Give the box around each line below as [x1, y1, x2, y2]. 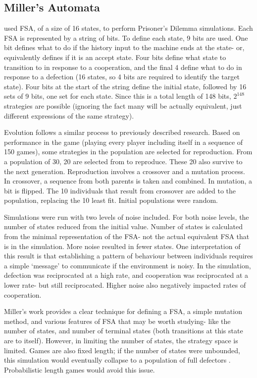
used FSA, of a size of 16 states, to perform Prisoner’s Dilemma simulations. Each [4, 23, 253, 33]
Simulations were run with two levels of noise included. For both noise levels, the [4, 211, 249, 222]
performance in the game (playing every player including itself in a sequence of [4, 136, 243, 147]
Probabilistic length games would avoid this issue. [4, 364, 155, 375]
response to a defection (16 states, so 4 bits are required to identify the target [4, 71, 240, 82]
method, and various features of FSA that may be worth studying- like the [4, 315, 231, 326]
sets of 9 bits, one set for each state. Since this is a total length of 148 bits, [4, 91, 231, 101]
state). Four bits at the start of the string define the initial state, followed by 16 [4, 81, 247, 91]
